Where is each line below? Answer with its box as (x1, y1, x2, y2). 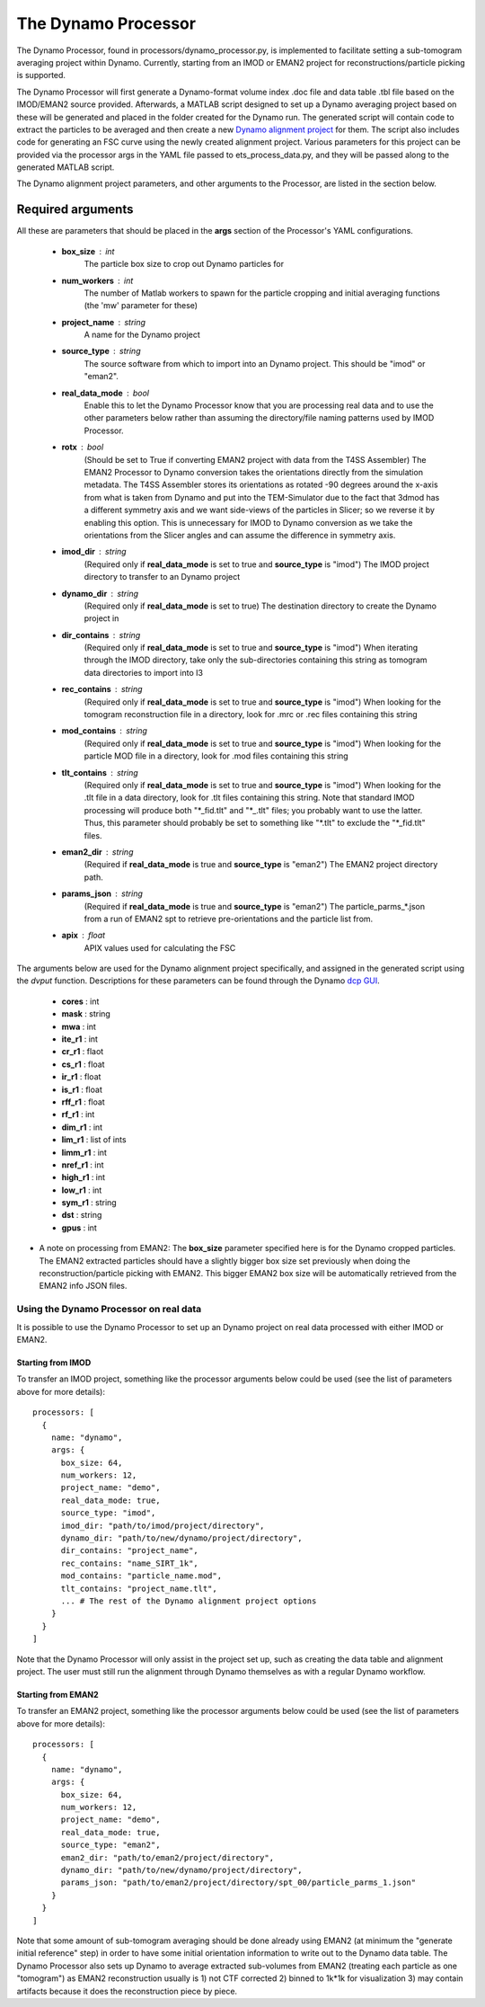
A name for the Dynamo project (84, 329, 201, 341)
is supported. (16, 70, 66, 81)
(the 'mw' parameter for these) (84, 300, 198, 311)
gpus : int (61, 1222, 98, 1233)
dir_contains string (61, 629, 141, 640)
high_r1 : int (61, 1172, 106, 1183)
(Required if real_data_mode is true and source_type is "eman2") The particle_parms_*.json (84, 901, 426, 911)
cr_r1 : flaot (61, 1046, 104, 1057)
